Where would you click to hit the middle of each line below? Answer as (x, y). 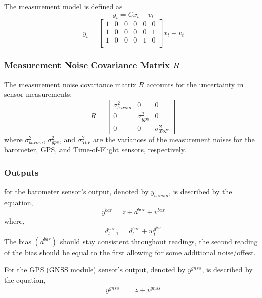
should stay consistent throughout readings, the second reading (159, 241)
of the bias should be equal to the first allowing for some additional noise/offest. (130, 252)
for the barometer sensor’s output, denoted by (76, 192)
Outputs (22, 172)
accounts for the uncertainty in (195, 84)
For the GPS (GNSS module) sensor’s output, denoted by (95, 270)
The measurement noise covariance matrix (70, 84)
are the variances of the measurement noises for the (174, 139)
